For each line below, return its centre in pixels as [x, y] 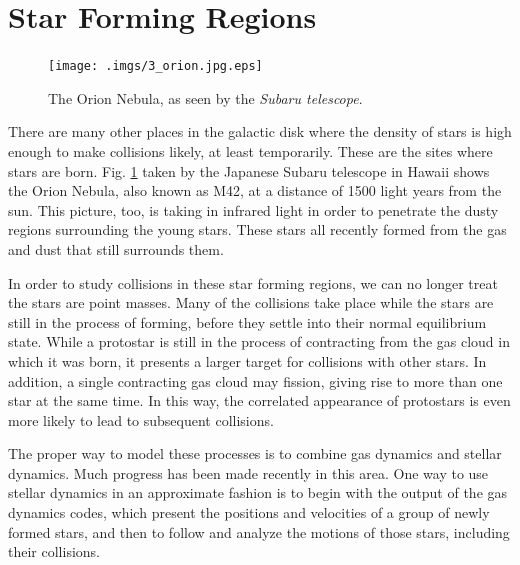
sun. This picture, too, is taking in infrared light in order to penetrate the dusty [253, 209]
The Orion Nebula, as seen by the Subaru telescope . [205, 97]
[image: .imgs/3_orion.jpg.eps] [155, 66]
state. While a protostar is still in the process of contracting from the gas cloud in [259, 341]
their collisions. [54, 551]
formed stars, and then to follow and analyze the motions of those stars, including [259, 531]
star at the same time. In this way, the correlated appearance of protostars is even [259, 400]
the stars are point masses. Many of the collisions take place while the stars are [251, 302]
